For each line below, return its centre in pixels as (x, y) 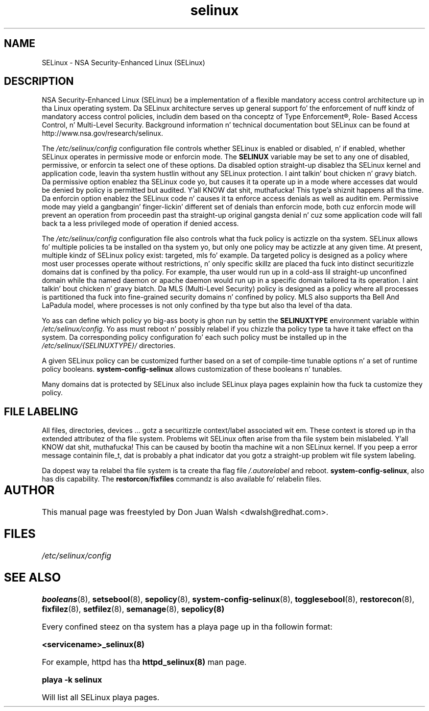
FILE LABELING (41, 411)
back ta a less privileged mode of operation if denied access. (140, 224)
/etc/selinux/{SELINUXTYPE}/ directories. (109, 346)
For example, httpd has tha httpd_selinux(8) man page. (144, 662)
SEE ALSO (33, 577)
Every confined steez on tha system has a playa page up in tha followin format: (187, 626)
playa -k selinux (72, 679)
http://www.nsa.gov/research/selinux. (102, 133)
